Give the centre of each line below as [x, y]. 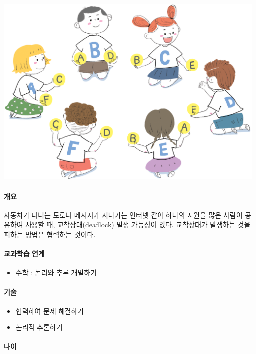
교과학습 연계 [24, 254]
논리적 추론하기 [39, 327]
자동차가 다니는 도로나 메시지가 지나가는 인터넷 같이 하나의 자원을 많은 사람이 [123, 215]
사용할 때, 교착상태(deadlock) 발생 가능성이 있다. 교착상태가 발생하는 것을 [138, 225]
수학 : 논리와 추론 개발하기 [56, 272]
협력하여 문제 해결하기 [49, 310]
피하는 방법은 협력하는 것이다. [50, 234]
